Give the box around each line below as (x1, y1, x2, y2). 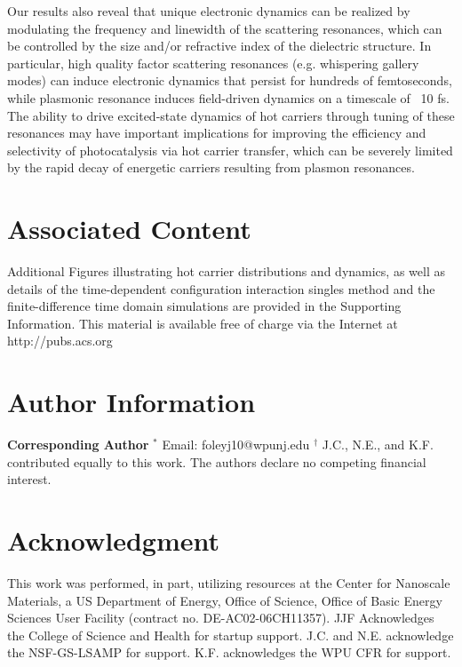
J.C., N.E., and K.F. (322, 435, 434, 454)
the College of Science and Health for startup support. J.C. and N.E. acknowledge (7, 625, 454, 644)
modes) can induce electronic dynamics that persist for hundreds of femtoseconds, (7, 71, 452, 90)
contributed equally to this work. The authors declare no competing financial (7, 452, 426, 471)
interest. (7, 470, 52, 488)
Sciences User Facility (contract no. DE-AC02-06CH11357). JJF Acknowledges (7, 608, 434, 627)
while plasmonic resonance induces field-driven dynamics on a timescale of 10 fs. (7, 88, 450, 107)
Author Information (7, 384, 256, 420)
